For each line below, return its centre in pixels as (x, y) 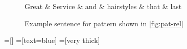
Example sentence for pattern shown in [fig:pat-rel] (104, 23)
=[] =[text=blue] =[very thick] (52, 40)
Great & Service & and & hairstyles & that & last (103, 6)
